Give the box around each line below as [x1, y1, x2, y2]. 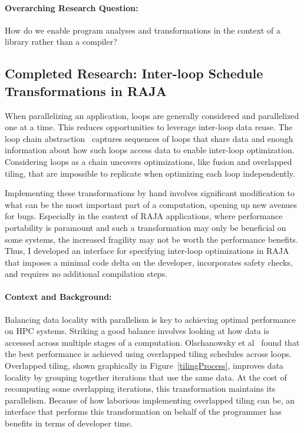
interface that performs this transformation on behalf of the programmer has [5, 405, 282, 418]
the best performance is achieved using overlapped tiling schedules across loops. [5, 348, 292, 360]
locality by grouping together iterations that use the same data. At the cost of [5, 371, 287, 383]
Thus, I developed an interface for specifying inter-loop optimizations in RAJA [5, 244, 289, 257]
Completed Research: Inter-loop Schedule [5, 64, 263, 82]
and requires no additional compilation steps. [5, 267, 168, 280]
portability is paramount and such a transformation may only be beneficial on [5, 221, 286, 233]
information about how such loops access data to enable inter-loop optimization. [5, 144, 295, 156]
